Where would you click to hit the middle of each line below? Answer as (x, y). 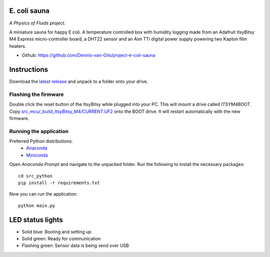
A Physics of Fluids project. (37, 23)
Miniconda (37, 155)
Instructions (29, 69)
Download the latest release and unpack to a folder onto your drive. (79, 81)
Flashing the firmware (36, 94)
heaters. (18, 46)
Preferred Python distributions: (41, 141)
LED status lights (36, 220)
